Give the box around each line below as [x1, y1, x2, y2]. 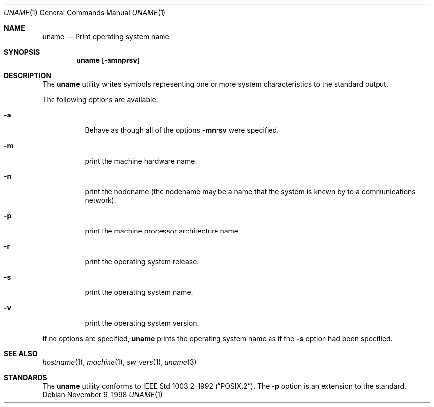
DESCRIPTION [4, 71, 52, 80]
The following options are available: [42, 95, 158, 104]
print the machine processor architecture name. [85, 227, 240, 235]
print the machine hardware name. [85, 157, 197, 165]
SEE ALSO [4, 349, 38, 358]
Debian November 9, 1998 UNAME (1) [42, 390, 163, 399]
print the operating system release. [85, 257, 199, 266]
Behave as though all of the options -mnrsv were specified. [85, 126, 279, 134]
